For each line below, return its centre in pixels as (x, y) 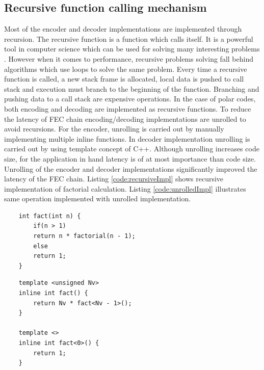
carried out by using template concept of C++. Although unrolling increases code (132, 149)
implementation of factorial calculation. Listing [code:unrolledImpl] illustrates (125, 188)
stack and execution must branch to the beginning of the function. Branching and (132, 88)
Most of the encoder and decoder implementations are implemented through (123, 29)
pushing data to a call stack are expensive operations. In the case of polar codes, (130, 99)
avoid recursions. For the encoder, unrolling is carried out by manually (114, 129)
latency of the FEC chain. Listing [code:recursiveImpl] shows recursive (114, 179)
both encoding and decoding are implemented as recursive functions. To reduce (128, 108)
